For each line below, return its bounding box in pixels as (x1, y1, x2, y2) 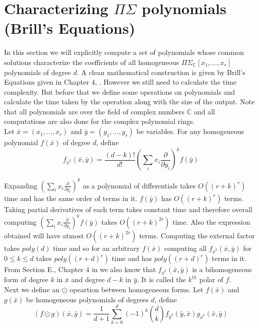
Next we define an (4, 284, 60, 294)
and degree (71, 274, 105, 285)
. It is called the (137, 274, 186, 285)
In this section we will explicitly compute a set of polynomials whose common (4, 47, 244, 57)
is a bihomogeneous (192, 264, 252, 275)
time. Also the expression (172, 216, 250, 227)
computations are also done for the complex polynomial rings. (4, 116, 195, 126)
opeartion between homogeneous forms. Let (70, 284, 204, 294)
